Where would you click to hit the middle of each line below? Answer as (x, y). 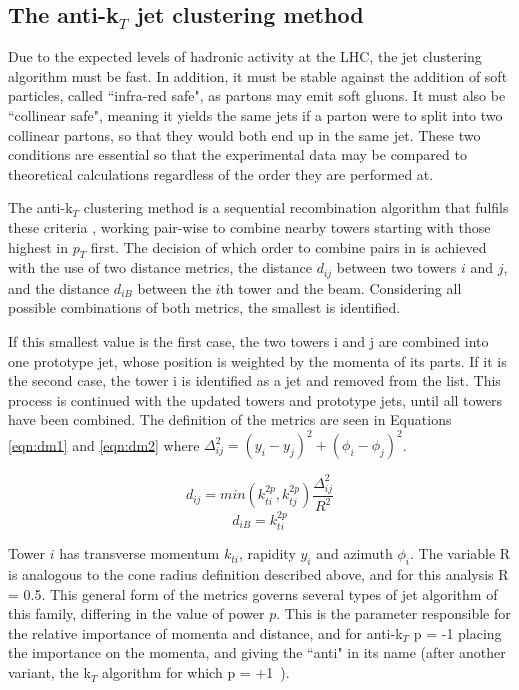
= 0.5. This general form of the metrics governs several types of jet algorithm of (253, 593)
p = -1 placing (457, 632)
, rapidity (267, 553)
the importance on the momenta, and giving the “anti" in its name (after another (257, 652)
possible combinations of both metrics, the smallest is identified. (204, 307)
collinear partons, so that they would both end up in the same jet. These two (244, 134)
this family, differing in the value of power (136, 613)
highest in (38, 246)
